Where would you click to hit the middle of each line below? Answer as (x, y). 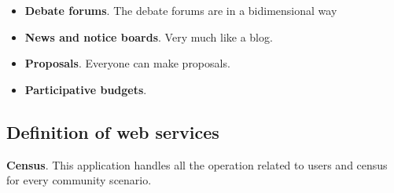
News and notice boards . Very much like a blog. (149, 36)
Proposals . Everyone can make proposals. (127, 63)
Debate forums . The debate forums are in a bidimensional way (181, 10)
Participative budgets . (86, 89)
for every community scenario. (79, 180)
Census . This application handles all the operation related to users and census (197, 164)
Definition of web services (113, 131)
